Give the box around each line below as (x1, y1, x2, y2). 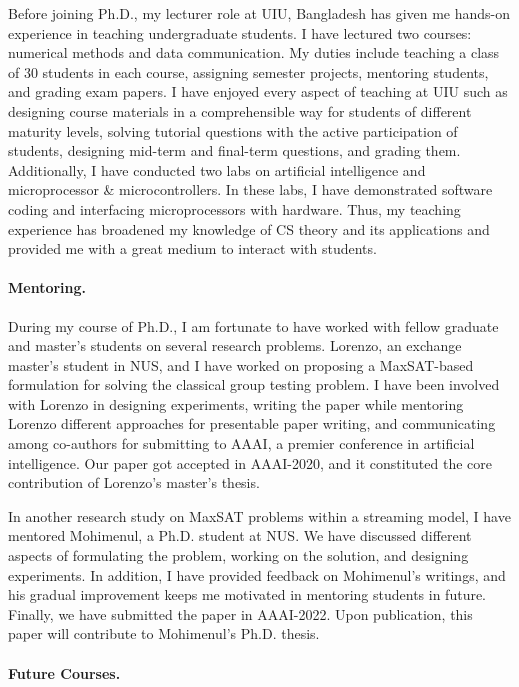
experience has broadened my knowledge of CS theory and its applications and (8, 218, 490, 239)
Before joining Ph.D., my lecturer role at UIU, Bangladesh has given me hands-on (8, 3, 511, 23)
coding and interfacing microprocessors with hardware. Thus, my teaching (8, 198, 461, 219)
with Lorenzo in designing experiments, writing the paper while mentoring (8, 393, 464, 414)
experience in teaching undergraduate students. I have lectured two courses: (8, 22, 472, 43)
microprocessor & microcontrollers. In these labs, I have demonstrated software (8, 179, 493, 200)
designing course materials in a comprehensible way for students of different (8, 100, 472, 121)
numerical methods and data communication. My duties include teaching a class (8, 42, 500, 63)
